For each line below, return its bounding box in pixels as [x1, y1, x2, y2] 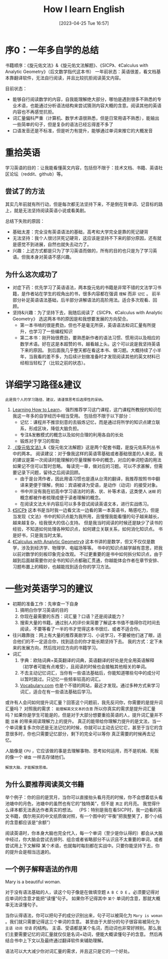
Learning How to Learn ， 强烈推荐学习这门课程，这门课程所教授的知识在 [12, 407, 162, 413]
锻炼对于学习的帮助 [19, 438, 60, 444]
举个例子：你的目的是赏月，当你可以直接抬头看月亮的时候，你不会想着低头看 [5, 794, 163, 800]
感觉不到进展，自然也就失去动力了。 [16, 241, 91, 247]
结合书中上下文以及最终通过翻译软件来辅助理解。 [5, 937, 106, 943]
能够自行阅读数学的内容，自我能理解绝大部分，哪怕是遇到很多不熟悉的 [12, 96, 157, 102]
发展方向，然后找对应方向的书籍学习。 [21, 645, 100, 651]
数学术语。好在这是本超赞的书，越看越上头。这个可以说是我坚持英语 [19, 341, 160, 347]
